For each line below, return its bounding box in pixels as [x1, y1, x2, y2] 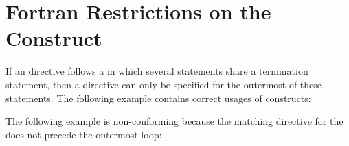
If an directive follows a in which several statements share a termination [5, 64, 308, 78]
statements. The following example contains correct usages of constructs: [5, 90, 311, 105]
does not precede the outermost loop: [5, 127, 162, 141]
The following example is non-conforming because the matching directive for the [5, 114, 344, 128]
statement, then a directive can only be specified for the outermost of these [5, 77, 322, 91]
